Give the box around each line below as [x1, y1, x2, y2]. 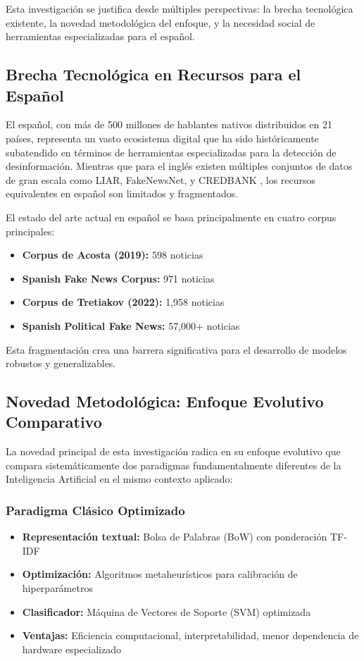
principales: [6, 223, 55, 238]
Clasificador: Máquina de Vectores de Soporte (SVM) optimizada [22, 604, 311, 619]
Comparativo [6, 411, 102, 433]
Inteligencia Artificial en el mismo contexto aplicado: [6, 471, 233, 486]
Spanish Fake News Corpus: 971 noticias [22, 271, 215, 285]
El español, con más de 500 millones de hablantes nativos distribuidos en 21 [6, 117, 332, 132]
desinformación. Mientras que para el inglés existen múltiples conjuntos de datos [6, 159, 353, 173]
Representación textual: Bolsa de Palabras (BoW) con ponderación [22, 529, 327, 544]
